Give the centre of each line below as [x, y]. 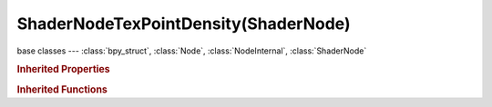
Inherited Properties [64, 70]
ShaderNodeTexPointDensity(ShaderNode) [184, 24]
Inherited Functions [62, 89]
